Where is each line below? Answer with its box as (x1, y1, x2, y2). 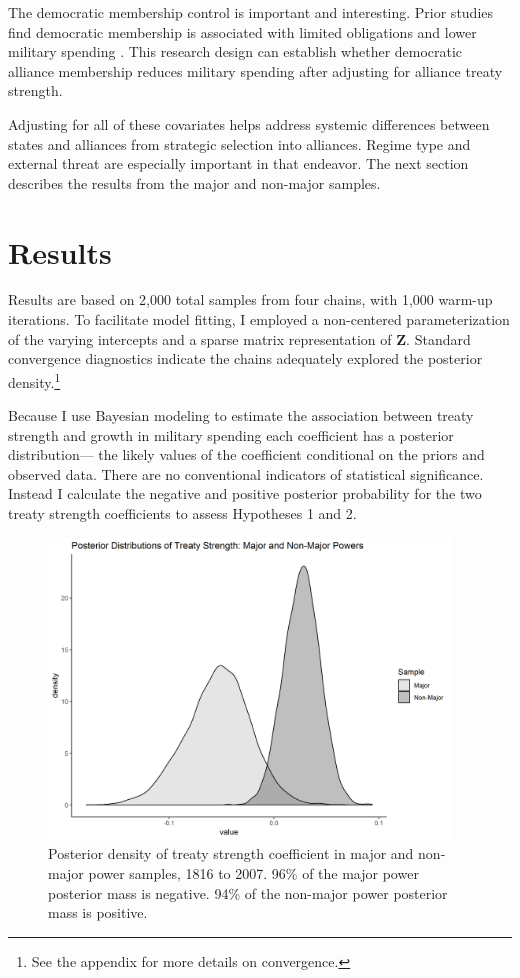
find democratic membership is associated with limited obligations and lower (8, 21, 477, 42)
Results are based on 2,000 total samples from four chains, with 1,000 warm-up (8, 289, 493, 310)
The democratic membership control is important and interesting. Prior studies (8, 2, 494, 22)
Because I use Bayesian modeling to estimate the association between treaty (8, 405, 474, 426)
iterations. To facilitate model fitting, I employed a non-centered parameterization (8, 309, 510, 330)
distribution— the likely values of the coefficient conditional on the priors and (8, 444, 485, 465)
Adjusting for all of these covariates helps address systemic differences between (8, 113, 490, 134)
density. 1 (8, 368, 61, 392)
